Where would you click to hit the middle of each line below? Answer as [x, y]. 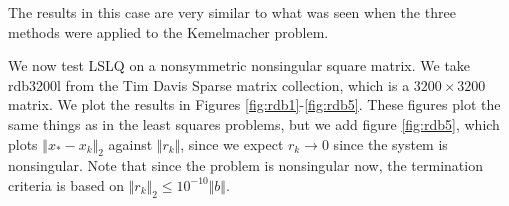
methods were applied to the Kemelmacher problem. [168, 31]
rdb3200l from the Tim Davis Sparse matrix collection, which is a [209, 84]
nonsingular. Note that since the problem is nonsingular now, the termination [245, 165]
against [130, 143]
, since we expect [232, 143]
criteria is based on [66, 184]
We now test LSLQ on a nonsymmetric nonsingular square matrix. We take [239, 65]
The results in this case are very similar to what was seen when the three [232, 12]
